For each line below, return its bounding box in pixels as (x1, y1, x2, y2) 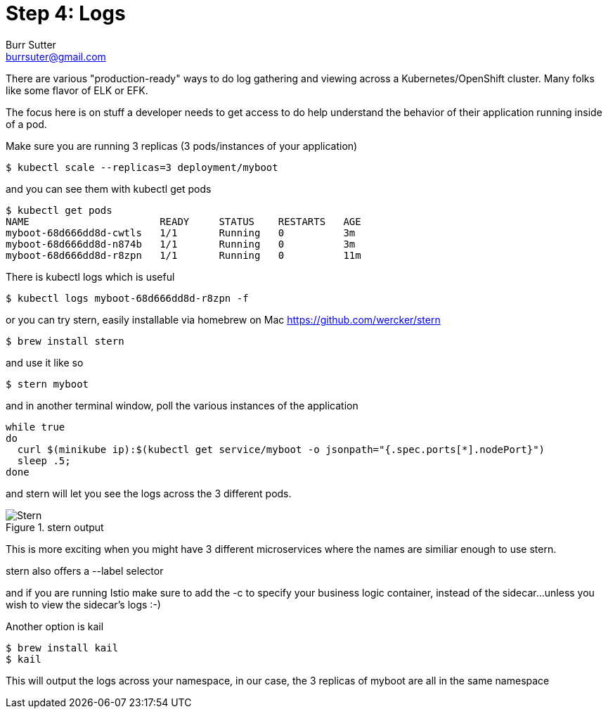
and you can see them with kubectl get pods (6, 182, 212, 195)
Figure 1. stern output (6, 521, 104, 533)
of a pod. (6, 117, 47, 130)
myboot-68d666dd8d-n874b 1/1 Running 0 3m (6, 238, 356, 250)
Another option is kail (6, 620, 104, 632)
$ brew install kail (6, 642, 119, 654)
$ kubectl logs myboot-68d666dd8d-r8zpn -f (6, 292, 249, 304)
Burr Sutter (6, 38, 56, 51)
